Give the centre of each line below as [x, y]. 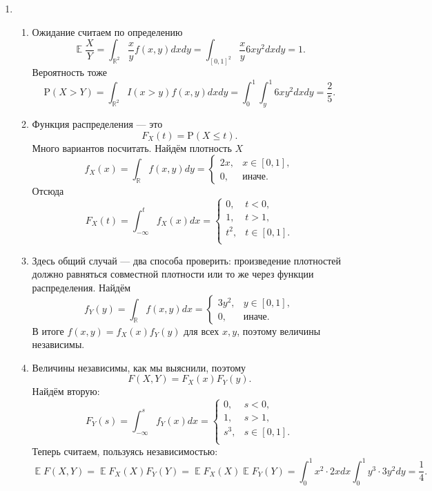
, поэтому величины [279, 330]
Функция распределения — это [97, 123]
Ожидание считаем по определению [107, 31]
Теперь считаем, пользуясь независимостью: [125, 451]
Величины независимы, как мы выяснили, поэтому [139, 367]
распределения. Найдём [81, 288]
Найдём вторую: [66, 391]
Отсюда [48, 191]
